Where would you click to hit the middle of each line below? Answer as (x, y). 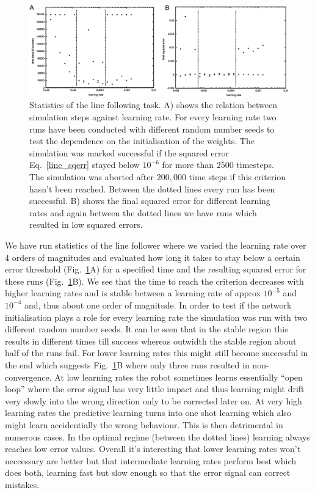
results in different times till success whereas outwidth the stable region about (151, 341)
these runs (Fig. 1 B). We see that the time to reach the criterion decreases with (154, 281)
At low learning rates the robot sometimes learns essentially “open (179, 377)
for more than (188, 165)
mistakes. (22, 484)
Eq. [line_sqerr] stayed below (85, 165)
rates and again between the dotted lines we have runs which (143, 212)
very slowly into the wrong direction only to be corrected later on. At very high (154, 400)
